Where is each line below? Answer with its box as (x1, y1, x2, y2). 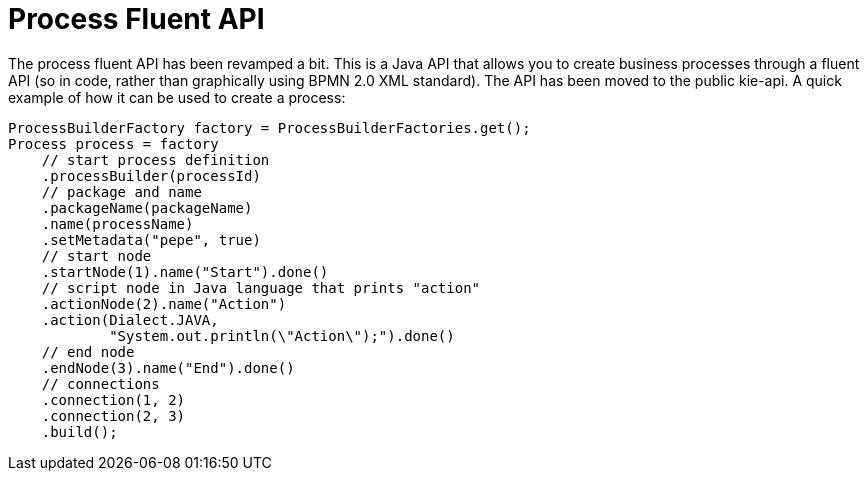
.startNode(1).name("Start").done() (41, 263, 329, 280)
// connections (41, 375, 160, 392)
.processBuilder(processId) (41, 167, 261, 184)
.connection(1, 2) (41, 391, 186, 408)
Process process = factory (8, 135, 219, 152)
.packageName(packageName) (41, 199, 253, 216)
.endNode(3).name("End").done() (41, 359, 295, 376)
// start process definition (41, 151, 270, 168)
